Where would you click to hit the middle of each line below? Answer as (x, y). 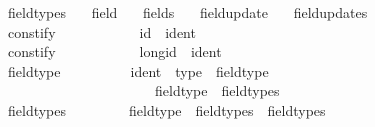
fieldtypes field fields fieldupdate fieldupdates (187, 12)
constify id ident (101, 31)
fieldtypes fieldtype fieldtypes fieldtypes (166, 109)
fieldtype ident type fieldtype (138, 70)
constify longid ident (114, 51)
